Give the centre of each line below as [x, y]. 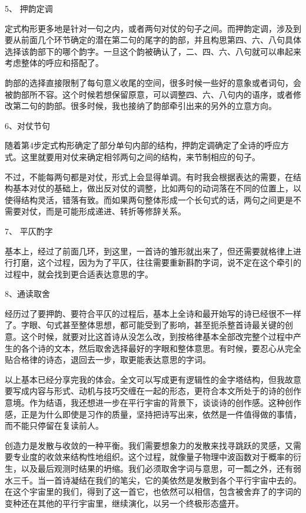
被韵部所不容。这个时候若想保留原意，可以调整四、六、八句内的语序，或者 [149, 94]
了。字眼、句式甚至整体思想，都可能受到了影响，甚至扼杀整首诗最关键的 [145, 325]
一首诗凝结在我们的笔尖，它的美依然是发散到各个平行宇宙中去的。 [173, 480]
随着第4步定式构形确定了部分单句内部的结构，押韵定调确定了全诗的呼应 [143, 145]
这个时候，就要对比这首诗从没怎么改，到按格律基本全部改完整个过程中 [157, 337]
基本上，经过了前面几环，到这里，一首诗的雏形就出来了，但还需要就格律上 [149, 251]
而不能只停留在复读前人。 [54, 426]
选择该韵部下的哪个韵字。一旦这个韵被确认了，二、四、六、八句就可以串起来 [153, 51]
